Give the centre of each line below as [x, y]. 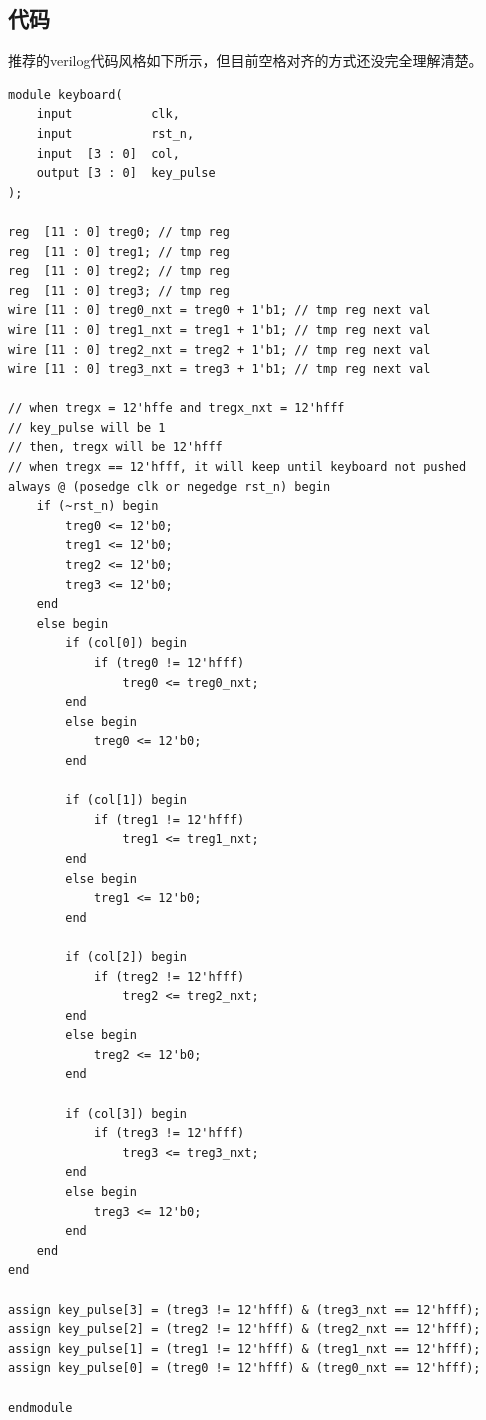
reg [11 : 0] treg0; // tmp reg [119, 231]
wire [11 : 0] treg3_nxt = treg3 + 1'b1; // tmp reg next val [219, 369]
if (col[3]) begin [126, 1113]
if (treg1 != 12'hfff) [169, 819]
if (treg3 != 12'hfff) [169, 1133]
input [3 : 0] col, [108, 153]
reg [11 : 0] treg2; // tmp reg [119, 271]
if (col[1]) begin [126, 800]
